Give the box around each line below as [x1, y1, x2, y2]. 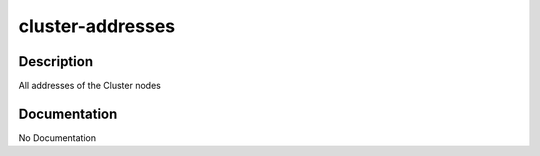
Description [18, 53, 94, 70]
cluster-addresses [18, 15, 175, 37]
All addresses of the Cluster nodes [18, 80, 162, 92]
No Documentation [18, 131, 97, 144]
